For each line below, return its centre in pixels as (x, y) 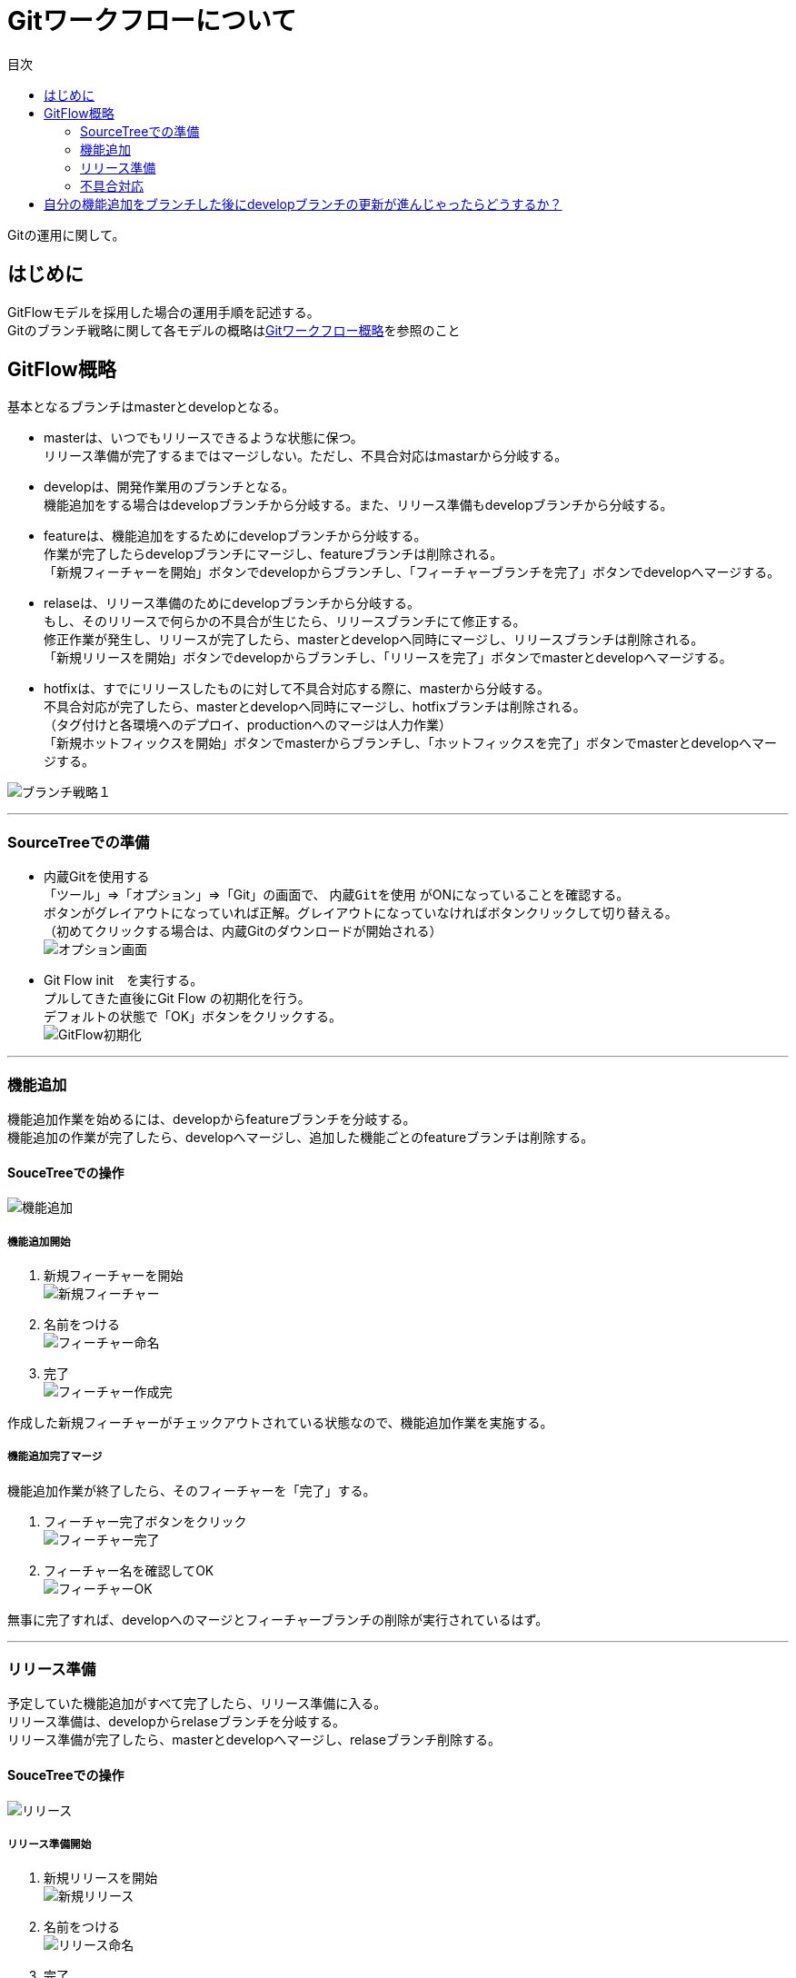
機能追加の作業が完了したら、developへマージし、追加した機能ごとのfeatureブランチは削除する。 (301, 1137)
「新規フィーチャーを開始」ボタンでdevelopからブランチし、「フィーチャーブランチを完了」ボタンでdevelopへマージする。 (412, 572)
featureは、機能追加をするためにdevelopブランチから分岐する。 (235, 536)
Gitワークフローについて (152, 21)
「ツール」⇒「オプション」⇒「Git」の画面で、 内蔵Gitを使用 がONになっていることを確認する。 (337, 895)
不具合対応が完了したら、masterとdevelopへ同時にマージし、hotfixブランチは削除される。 (315, 707)
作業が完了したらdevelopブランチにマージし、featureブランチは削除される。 (274, 554)
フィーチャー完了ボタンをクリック (145, 1521)
